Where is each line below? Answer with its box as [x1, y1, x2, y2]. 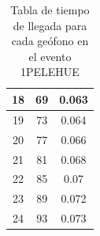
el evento [28, 48, 72, 64]
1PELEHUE [20, 63, 80, 80]
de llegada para [13, 17, 87, 33]
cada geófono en [11, 32, 89, 49]
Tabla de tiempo [10, 2, 90, 17]
